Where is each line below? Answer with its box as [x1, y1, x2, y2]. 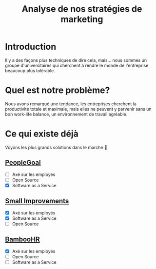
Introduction [5, 41, 57, 52]
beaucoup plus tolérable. [5, 67, 55, 74]
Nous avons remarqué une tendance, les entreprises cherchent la [5, 101, 136, 107]
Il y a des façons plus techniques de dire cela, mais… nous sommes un [5, 57, 147, 63]
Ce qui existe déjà [5, 128, 79, 139]
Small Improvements [5, 197, 69, 205]
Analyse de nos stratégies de [21, 3, 142, 15]
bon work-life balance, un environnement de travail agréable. [5, 111, 128, 117]
